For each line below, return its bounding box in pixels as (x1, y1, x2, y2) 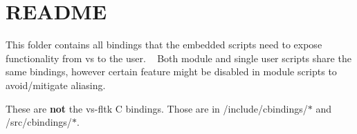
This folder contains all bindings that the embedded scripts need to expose (6, 37, 322, 52)
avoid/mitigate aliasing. (6, 77, 106, 92)
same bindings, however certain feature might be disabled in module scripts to (6, 64, 337, 79)
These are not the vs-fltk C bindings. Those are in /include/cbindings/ (6, 101, 308, 115)
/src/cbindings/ (6, 115, 72, 129)
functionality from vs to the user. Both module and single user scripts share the (6, 50, 351, 65)
